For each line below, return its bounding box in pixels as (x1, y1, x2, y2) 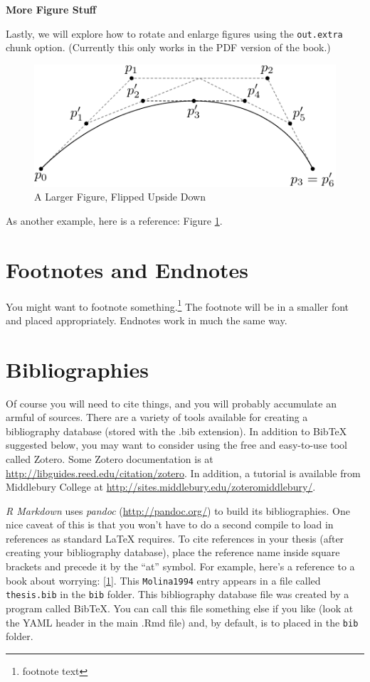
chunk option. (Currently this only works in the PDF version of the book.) (6, 40, 331, 55)
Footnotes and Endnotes (6, 255, 248, 284)
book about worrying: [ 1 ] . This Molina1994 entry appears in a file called (6, 572, 321, 587)
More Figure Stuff (6, 2, 97, 16)
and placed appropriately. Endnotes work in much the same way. (6, 312, 287, 327)
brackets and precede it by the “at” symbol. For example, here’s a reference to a (6, 559, 355, 574)
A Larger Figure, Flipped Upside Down (34, 189, 206, 204)
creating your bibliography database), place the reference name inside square (6, 545, 340, 560)
